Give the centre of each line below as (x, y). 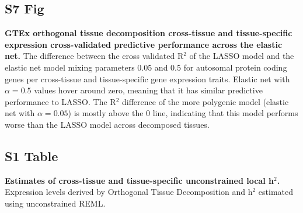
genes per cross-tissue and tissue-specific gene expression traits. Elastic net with (147, 78)
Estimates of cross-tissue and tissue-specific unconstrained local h (139, 180)
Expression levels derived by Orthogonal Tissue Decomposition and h (129, 192)
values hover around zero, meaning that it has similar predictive (148, 90)
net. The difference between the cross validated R (94, 56)
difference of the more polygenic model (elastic (205, 101)
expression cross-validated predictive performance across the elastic (144, 44)
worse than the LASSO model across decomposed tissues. (107, 124)
